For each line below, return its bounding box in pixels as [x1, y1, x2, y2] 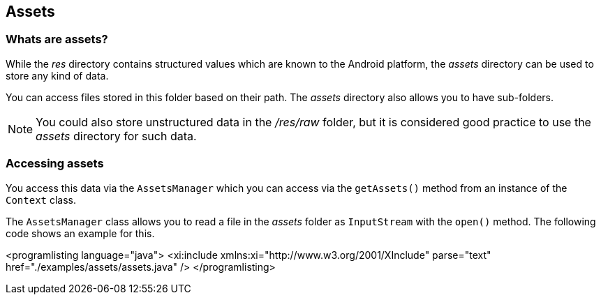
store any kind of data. [6, 69, 109, 82]
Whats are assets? [6, 32, 108, 47]
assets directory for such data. [36, 128, 197, 143]
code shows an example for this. [6, 227, 155, 239]
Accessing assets [6, 156, 104, 171]
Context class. [6, 193, 77, 206]
